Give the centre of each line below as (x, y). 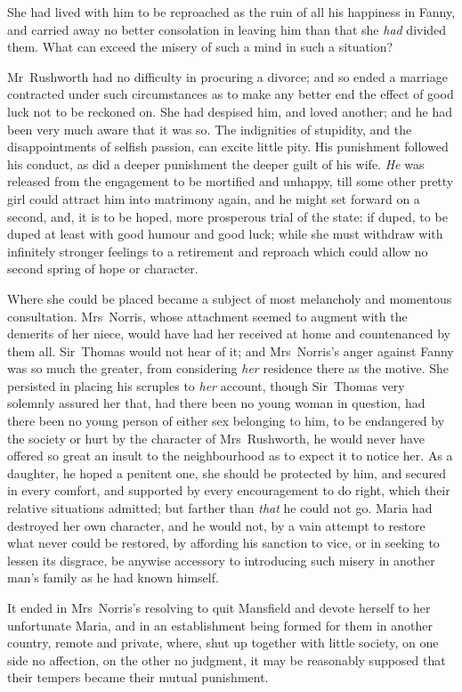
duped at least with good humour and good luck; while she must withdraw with (225, 234)
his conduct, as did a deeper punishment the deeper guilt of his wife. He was (216, 163)
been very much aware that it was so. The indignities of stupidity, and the (210, 129)
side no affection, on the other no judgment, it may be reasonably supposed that (227, 659)
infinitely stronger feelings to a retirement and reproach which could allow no (218, 251)
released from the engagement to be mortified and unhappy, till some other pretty (231, 181)
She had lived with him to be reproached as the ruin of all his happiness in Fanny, (231, 12)
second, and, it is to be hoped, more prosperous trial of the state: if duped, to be (227, 216)
